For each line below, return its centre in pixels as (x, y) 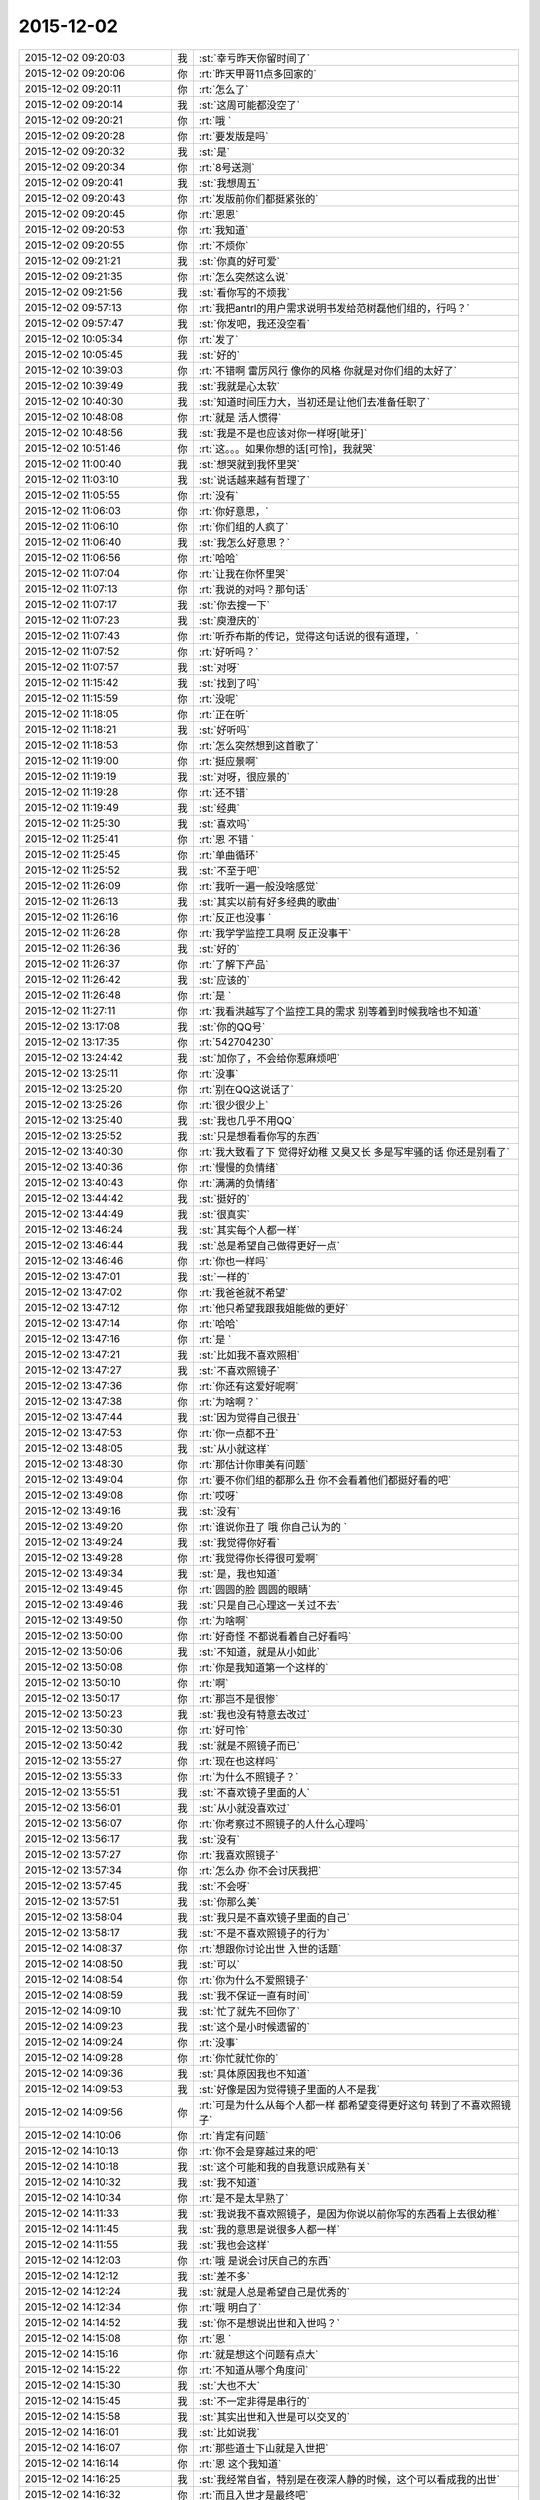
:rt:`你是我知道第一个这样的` (263, 1667)
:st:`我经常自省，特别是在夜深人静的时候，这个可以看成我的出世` (349, 2479)
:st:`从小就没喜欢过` (244, 1808)
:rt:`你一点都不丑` (238, 1433)
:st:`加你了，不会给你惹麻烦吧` (269, 1058)
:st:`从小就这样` (234, 1448)
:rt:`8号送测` (226, 167)
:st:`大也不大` (229, 2385)
